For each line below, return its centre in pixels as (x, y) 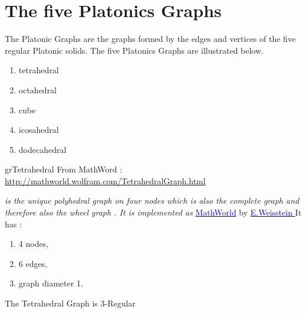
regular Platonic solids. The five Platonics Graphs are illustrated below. (134, 50)
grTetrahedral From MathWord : (64, 169)
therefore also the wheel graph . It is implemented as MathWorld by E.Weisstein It (153, 212)
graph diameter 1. (51, 283)
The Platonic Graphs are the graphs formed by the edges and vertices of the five (150, 39)
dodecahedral (42, 149)
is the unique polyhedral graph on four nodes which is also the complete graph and (152, 200)
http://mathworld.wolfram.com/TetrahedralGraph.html (105, 180)
